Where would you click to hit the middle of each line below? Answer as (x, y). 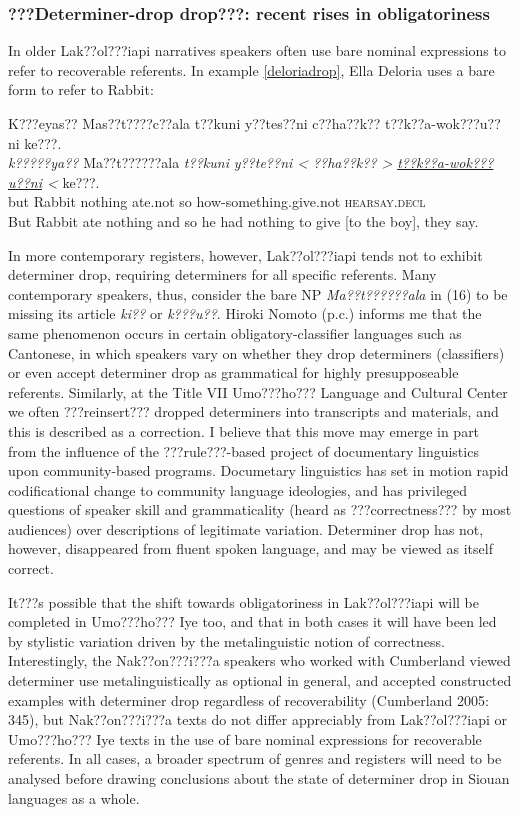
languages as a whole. (74, 797)
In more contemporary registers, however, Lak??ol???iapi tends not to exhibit (245, 254)
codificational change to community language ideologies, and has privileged (238, 489)
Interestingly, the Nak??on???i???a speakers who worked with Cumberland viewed (259, 660)
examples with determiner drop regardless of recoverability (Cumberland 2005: (248, 699)
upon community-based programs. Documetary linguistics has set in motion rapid (258, 470)
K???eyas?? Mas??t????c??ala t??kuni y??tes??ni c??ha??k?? (194, 123)
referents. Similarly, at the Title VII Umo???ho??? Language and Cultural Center (258, 391)
